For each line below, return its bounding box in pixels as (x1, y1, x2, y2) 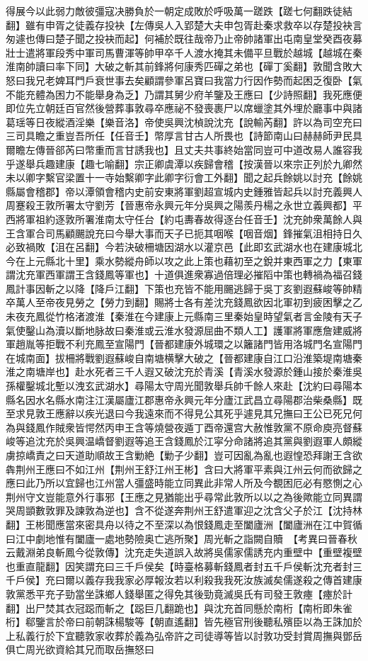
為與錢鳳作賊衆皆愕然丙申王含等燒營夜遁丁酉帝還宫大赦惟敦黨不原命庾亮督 (6, 419, 352, 434)
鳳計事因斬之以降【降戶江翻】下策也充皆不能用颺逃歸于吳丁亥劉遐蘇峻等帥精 (6, 281, 362, 295)
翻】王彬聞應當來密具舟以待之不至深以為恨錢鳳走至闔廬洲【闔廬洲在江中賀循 (6, 516, 362, 531)
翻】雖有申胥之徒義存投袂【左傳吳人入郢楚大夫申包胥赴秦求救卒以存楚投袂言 (6, 17, 362, 32)
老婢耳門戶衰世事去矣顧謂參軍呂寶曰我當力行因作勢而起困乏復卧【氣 (45, 72, 362, 87)
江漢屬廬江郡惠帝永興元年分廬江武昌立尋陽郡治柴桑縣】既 (94, 392, 362, 407)
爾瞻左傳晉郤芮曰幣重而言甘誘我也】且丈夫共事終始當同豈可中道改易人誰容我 (6, 142, 362, 157)
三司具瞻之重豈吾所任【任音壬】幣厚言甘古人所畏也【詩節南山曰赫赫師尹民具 (6, 128, 362, 143)
